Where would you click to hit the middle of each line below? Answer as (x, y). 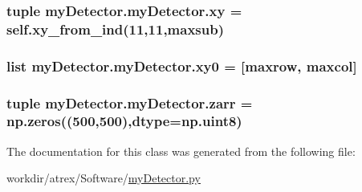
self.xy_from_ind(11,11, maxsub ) (116, 29)
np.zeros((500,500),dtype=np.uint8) (124, 121)
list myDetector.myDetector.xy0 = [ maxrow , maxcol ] (182, 65)
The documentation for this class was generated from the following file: (181, 151)
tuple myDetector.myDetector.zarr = (130, 102)
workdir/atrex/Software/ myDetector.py (104, 178)
